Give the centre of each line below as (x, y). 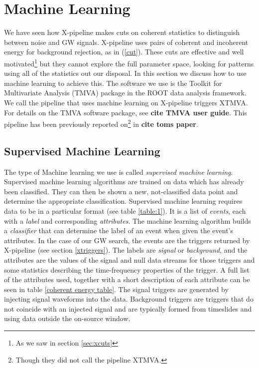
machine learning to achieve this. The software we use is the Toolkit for (113, 83)
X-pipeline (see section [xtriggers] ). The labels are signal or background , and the (126, 250)
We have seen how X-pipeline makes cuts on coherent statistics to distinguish (122, 32)
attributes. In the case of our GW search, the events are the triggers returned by (127, 240)
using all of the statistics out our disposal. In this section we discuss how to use (125, 73)
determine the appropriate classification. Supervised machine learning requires (123, 201)
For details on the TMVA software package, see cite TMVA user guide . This (126, 112)
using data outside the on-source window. (67, 318)
